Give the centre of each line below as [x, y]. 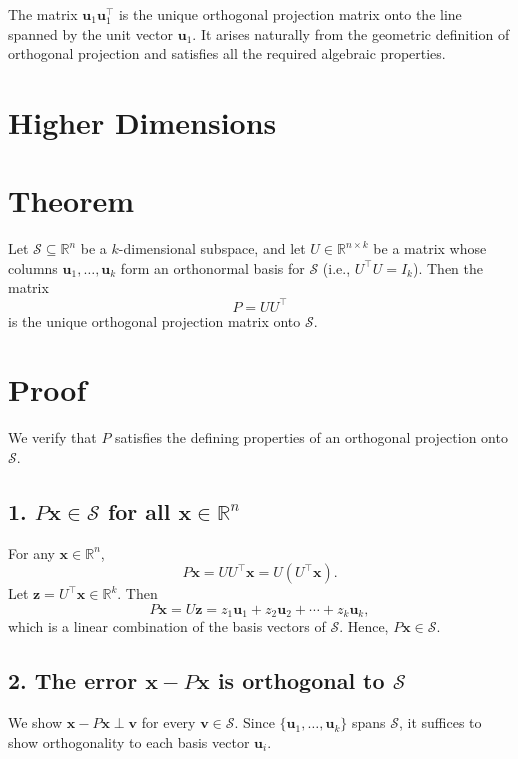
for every [168, 722]
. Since [254, 722]
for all [139, 510]
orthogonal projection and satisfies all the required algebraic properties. [227, 53]
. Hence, [364, 626]
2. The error [73, 680]
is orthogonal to [301, 680]
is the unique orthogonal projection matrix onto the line [290, 14]
